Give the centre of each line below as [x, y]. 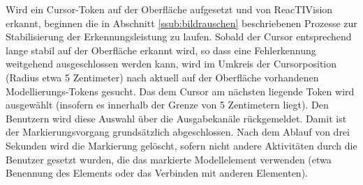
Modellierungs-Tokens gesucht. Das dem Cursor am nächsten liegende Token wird [180, 91]
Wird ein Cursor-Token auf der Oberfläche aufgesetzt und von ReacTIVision [169, 9]
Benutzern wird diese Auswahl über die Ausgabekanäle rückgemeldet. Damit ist [176, 118]
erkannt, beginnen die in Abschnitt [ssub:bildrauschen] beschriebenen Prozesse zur [181, 23]
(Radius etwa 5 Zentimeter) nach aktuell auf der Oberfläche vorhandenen [162, 77]
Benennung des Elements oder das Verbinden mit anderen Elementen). [157, 173]
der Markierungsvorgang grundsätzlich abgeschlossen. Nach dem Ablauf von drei [178, 132]
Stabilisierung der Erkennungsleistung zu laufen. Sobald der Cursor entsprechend [179, 37]
